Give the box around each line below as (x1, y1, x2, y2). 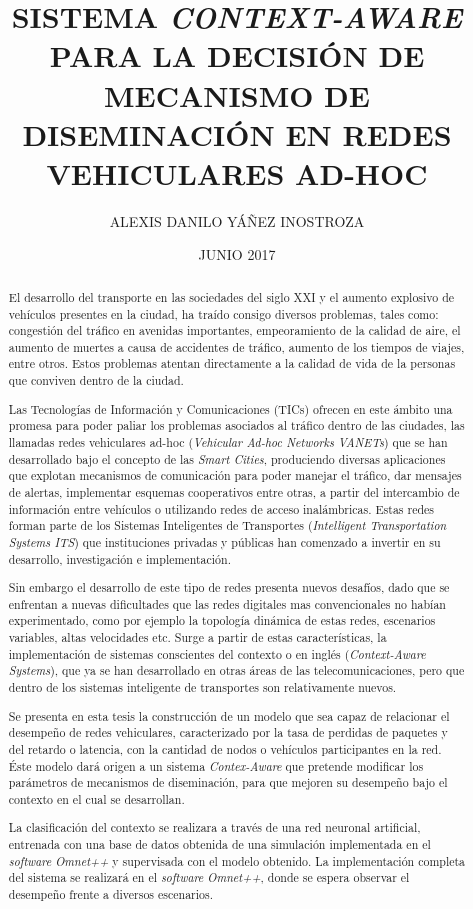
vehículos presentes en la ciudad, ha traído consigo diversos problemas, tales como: (8, 305, 439, 322)
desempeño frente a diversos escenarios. (8, 886, 213, 903)
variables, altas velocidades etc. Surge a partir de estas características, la (8, 629, 387, 646)
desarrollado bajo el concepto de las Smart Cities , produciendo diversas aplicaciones (8, 450, 446, 467)
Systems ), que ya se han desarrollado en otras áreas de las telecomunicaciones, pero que (8, 662, 465, 679)
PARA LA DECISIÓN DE (49, 35, 425, 76)
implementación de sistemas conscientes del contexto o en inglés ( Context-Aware (8, 645, 426, 662)
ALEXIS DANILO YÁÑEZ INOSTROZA (109, 210, 365, 231)
